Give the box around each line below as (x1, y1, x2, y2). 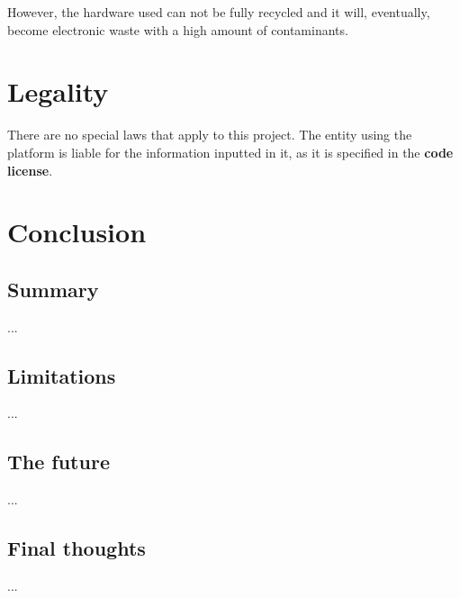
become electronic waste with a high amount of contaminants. (7, 20, 348, 39)
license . (7, 160, 53, 179)
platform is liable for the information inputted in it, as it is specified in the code (7, 142, 454, 161)
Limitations (7, 361, 116, 389)
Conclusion (7, 213, 147, 250)
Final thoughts (7, 534, 146, 562)
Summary (7, 275, 99, 303)
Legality (7, 73, 109, 110)
